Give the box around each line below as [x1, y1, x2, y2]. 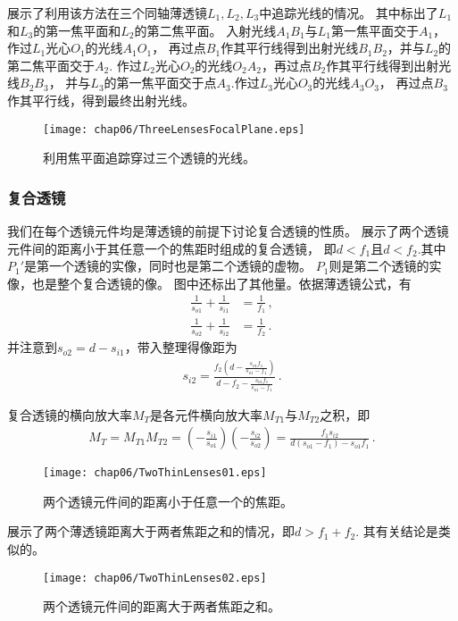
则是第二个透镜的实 [329, 256, 442, 275]
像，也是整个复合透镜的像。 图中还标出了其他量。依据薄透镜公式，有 [7, 273, 412, 292]
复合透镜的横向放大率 [7, 405, 132, 424]
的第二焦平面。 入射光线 [134, 21, 277, 39]
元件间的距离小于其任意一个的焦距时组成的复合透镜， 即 [7, 239, 337, 257]
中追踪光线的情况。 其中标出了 [259, 4, 438, 21]
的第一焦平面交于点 [104, 73, 217, 92]
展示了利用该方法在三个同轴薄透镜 [7, 4, 207, 21]
